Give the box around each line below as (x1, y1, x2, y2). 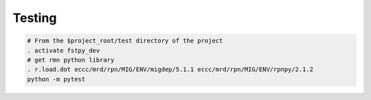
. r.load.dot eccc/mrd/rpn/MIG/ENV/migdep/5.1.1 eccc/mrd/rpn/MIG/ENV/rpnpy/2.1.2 (27, 66, 314, 73)
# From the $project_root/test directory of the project (27, 37, 223, 45)
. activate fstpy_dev (27, 47, 100, 54)
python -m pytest (27, 75, 86, 83)
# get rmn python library (27, 55, 115, 64)
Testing (12, 10, 57, 25)
